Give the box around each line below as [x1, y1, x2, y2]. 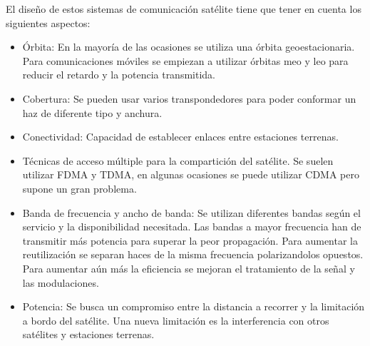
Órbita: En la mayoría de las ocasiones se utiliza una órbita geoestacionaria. [22, 39, 355, 54]
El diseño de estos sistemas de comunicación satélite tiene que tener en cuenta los [6, 1, 361, 16]
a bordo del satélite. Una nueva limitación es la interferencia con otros [22, 312, 329, 327]
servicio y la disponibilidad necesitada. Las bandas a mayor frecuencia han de [22, 219, 361, 234]
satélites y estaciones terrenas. [22, 327, 155, 342]
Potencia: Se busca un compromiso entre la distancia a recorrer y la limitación [22, 299, 365, 314]
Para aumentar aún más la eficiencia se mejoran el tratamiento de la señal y [22, 260, 355, 275]
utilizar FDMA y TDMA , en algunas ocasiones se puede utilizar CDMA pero [22, 167, 359, 182]
